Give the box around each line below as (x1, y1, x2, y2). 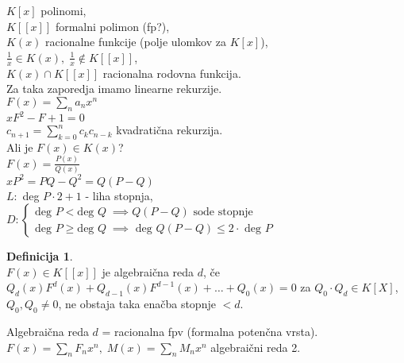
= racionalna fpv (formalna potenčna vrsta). (102, 322, 318, 339)
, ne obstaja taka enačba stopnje (58, 295, 216, 312)
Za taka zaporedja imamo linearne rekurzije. (6, 80, 222, 97)
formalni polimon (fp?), (55, 17, 170, 34)
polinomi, (40, 2, 87, 18)
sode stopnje (193, 206, 253, 218)
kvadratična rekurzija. (116, 122, 223, 138)
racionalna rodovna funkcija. (102, 64, 241, 81)
